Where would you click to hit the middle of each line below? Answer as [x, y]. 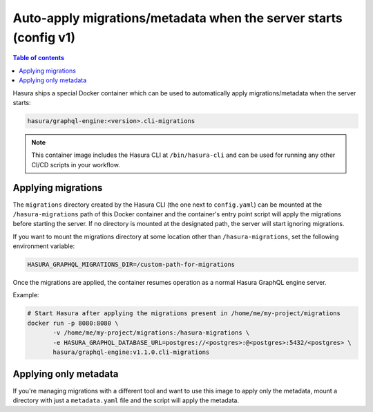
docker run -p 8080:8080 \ [73, 323]
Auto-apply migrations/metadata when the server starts [178, 18]
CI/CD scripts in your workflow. [76, 165]
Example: [26, 295]
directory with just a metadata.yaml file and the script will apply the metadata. [126, 400]
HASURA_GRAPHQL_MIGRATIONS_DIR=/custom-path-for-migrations [131, 265]
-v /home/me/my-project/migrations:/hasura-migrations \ [151, 333]
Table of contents [39, 58]
